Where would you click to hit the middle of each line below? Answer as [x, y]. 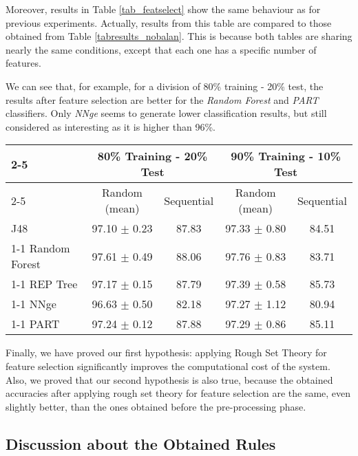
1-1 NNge [34, 304]
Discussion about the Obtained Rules [141, 443]
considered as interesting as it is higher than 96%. [110, 126]
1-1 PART [35, 324]
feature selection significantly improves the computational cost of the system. [168, 366]
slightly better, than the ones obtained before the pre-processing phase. [156, 406]
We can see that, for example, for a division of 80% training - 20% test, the [165, 86]
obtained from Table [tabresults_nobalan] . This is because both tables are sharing [179, 36]
